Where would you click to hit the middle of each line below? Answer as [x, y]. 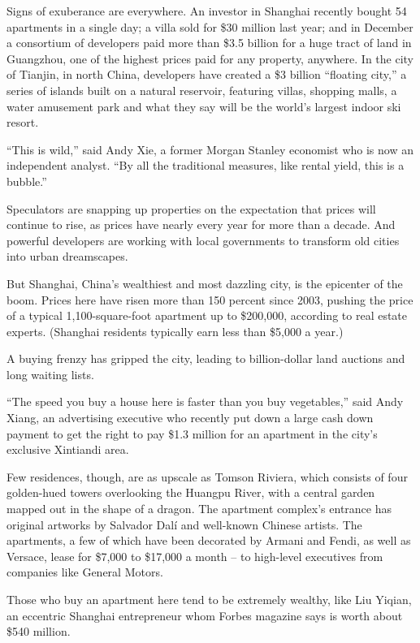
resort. [23, 122]
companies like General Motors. [85, 572]
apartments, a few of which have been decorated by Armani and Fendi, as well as [209, 540]
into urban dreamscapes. [67, 256]
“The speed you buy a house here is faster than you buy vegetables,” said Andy [205, 401]
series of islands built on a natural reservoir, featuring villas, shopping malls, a [202, 90]
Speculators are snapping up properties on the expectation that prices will [191, 208]
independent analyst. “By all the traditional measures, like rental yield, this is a [206, 165]
